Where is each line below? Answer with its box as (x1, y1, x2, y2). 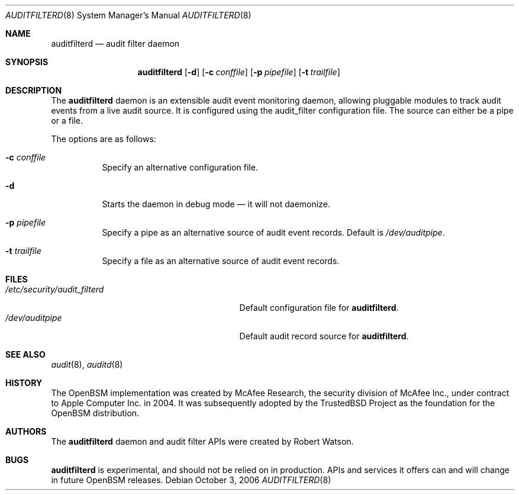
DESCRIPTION (5, 85, 62, 95)
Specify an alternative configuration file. (102, 162, 258, 172)
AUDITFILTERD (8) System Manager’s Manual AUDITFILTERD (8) (5, 10, 252, 20)
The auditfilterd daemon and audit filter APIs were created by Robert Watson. (51, 436, 354, 446)
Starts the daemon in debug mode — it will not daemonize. (102, 199, 330, 209)
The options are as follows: (51, 134, 156, 144)
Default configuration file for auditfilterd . (239, 303, 399, 313)
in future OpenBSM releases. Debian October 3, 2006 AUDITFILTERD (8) (51, 475, 331, 485)
